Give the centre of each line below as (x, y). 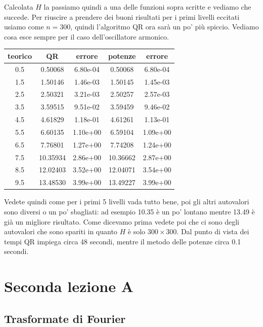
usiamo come (24, 27)
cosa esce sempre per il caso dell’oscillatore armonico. (86, 36)
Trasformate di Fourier (65, 318)
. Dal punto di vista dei (213, 231)
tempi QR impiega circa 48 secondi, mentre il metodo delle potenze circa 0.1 (123, 241)
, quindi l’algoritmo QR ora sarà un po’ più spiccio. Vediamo (165, 27)
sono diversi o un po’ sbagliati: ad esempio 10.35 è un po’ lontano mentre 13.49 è (129, 211)
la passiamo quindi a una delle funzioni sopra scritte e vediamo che (147, 7)
